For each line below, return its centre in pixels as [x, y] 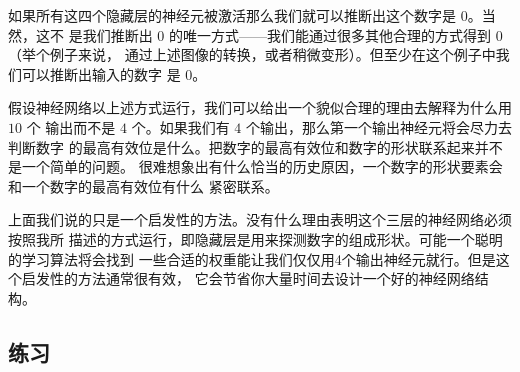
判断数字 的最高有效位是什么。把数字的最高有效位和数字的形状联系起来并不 [255, 146]
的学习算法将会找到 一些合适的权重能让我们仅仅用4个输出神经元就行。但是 [252, 258]
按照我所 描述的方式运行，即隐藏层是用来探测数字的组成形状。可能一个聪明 [255, 238]
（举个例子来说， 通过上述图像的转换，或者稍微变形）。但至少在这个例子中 [252, 54]
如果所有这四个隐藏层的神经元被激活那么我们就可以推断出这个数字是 [232, 15]
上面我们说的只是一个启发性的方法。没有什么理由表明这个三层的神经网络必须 [260, 219]
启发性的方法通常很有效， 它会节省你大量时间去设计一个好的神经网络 [248, 278]
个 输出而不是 [71, 126]
